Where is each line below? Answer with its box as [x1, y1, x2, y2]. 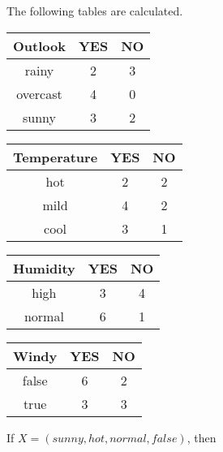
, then [187, 428, 217, 446]
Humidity [13, 258, 75, 278]
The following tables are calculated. [6, 2, 183, 19]
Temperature [13, 147, 98, 166]
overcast [16, 84, 62, 103]
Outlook [13, 36, 66, 55]
